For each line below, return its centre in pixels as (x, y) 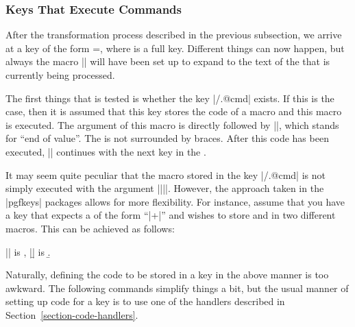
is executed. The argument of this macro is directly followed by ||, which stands (172, 124)
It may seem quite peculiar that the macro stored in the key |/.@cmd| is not (166, 174)
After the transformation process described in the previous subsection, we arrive (174, 35)
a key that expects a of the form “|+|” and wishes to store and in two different (171, 215)
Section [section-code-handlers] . (72, 314)
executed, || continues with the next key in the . (106, 151)
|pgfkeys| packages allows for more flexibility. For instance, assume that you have (175, 201)
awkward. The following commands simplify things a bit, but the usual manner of (177, 288)
